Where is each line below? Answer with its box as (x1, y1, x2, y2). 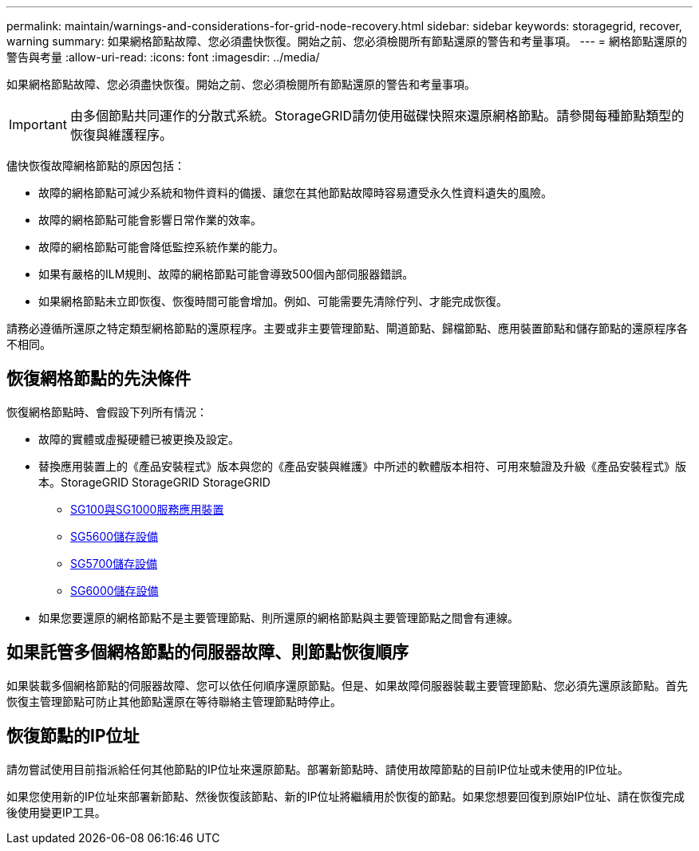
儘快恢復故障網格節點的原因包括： (6, 159, 185, 172)
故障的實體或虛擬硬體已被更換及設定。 (38, 431, 239, 446)
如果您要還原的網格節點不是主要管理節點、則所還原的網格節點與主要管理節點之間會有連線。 (38, 610, 519, 624)
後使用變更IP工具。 (6, 805, 106, 819)
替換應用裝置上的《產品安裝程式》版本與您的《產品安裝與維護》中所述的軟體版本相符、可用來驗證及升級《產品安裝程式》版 (38, 459, 686, 473)
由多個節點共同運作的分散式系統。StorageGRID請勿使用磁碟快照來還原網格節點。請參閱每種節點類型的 (69, 108, 685, 124)
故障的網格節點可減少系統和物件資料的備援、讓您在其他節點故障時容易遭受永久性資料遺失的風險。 (38, 186, 552, 199)
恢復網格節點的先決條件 (6, 368, 191, 389)
